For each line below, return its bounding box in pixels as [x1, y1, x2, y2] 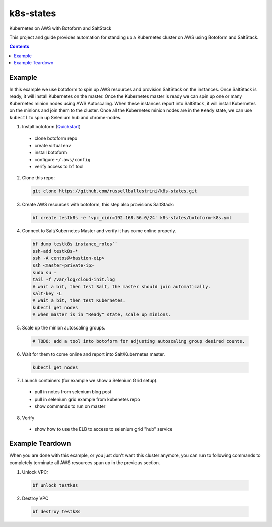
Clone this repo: [22, 175, 55, 181]
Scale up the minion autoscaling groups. [22, 325, 106, 331]
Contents [9, 43, 30, 50]
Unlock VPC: [22, 469, 48, 475]
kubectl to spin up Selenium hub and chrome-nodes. [9, 114, 122, 120]
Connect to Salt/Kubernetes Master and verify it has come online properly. [22, 228, 176, 234]
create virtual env [34, 142, 71, 148]
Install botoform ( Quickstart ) [22, 123, 81, 129]
